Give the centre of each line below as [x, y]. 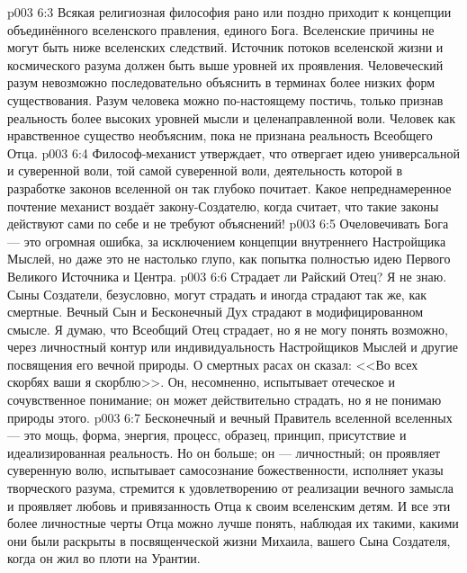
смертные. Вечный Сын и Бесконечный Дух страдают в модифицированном [216, 312]
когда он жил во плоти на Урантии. [104, 558]
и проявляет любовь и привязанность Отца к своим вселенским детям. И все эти [229, 505]
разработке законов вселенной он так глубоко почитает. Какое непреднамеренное [229, 188]
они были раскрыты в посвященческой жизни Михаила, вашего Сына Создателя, [229, 540]
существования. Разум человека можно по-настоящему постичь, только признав [225, 99]
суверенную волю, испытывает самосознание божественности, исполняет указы [225, 470]
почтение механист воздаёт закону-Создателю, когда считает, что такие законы [223, 206]
